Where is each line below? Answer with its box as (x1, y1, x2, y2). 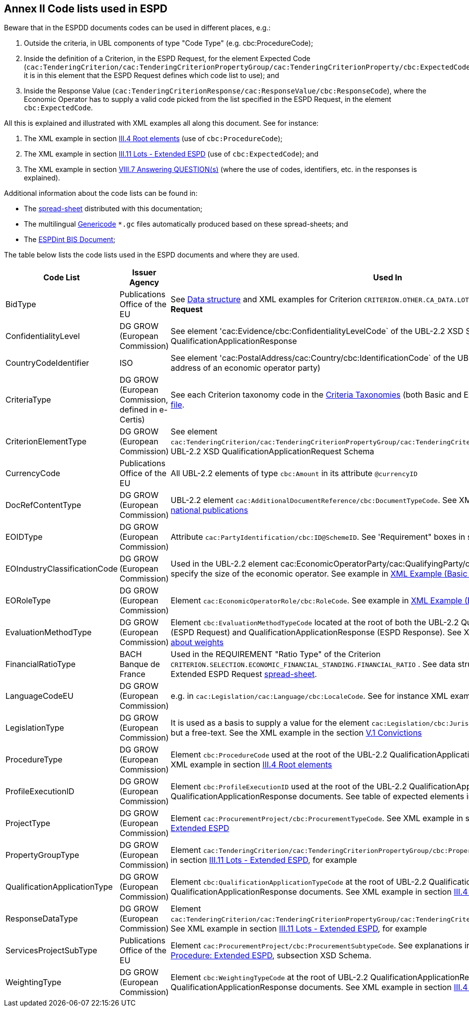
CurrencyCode (5, 468, 61, 479)
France (119, 669, 146, 679)
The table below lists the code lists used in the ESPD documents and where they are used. (4, 251, 300, 259)
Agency (129, 277, 159, 288)
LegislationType (5, 723, 64, 733)
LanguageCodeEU (5, 691, 74, 701)
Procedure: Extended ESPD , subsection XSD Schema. (170, 950, 372, 961)
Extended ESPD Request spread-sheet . (170, 669, 317, 679)
